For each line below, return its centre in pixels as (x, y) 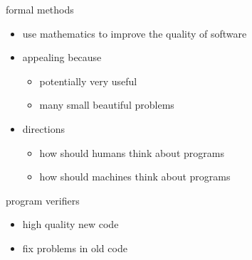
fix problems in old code (75, 248)
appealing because (62, 57)
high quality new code (70, 224)
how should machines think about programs (135, 177)
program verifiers (43, 200)
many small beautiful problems (107, 105)
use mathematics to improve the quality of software (135, 33)
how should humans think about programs (132, 152)
